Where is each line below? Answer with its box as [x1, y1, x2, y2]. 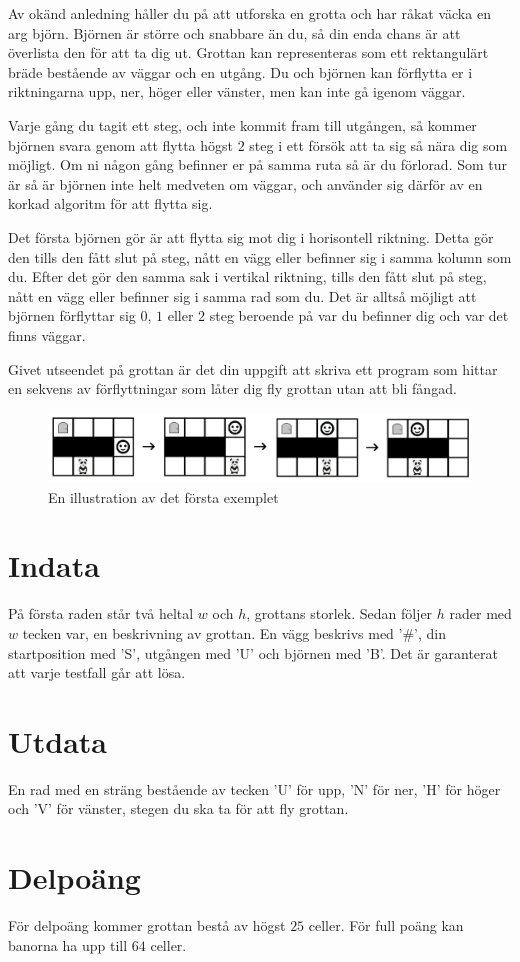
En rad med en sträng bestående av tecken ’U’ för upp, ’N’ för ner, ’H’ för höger [8, 778, 501, 799]
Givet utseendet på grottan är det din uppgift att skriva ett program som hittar [8, 358, 498, 379]
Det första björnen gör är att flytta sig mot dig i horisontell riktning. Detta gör [8, 226, 494, 247]
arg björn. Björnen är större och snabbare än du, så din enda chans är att [8, 22, 461, 43]
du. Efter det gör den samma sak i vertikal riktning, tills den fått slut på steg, [8, 266, 487, 287]
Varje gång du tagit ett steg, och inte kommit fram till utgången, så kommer [8, 114, 477, 135]
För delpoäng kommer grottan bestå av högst [8, 915, 286, 936]
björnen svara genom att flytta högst [8, 134, 234, 155]
